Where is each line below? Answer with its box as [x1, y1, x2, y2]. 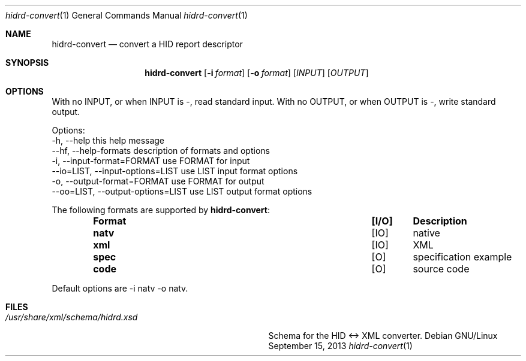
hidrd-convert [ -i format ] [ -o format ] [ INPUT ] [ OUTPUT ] [145, 68, 369, 78]
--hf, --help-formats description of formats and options [52, 145, 270, 156]
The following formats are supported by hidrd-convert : [52, 205, 270, 215]
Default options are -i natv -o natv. [52, 283, 188, 293]
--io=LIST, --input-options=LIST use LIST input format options [52, 166, 298, 176]
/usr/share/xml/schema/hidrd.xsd [5, 312, 138, 322]
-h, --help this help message [52, 135, 165, 145]
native [413, 227, 440, 239]
